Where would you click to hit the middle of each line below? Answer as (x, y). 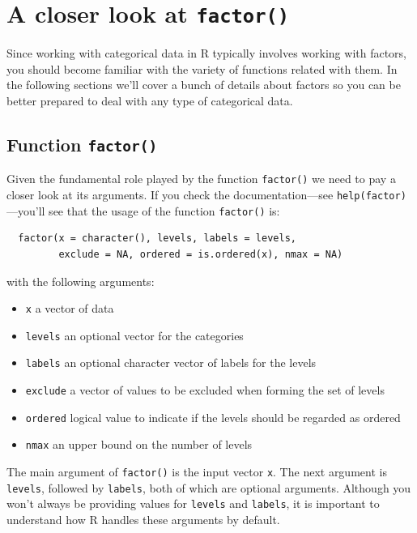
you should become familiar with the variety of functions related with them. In (202, 68)
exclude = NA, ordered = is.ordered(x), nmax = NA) (201, 254)
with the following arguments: (81, 281)
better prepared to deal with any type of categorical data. (150, 101)
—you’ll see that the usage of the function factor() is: (143, 210)
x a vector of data (70, 308)
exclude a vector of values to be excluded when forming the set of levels (205, 390)
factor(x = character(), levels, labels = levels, (157, 239)
